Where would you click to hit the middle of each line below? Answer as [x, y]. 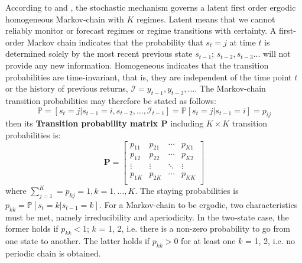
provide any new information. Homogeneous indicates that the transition [137, 65]
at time [243, 42]
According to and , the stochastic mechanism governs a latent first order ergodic [151, 7]
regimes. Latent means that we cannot [206, 19]
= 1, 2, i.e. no [270, 241]
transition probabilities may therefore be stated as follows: [111, 100]
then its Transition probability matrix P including [105, 123]
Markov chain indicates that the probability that [115, 42]
